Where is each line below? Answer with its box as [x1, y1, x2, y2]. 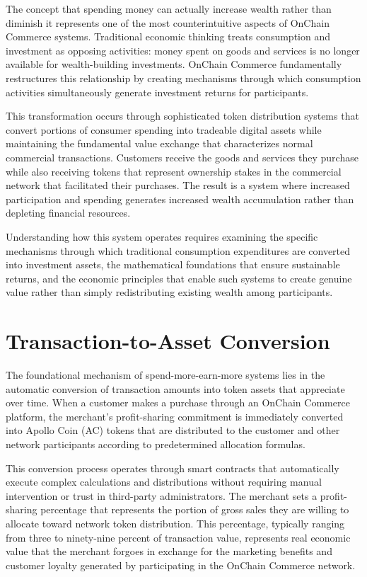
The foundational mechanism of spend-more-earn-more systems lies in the [6, 367, 325, 382]
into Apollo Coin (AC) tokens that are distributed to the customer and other [6, 423, 340, 438]
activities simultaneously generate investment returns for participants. [6, 84, 309, 99]
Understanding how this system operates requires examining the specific [6, 229, 318, 244]
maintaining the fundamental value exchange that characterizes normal [6, 136, 313, 151]
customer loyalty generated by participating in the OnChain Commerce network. [6, 557, 356, 572]
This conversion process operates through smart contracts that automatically [6, 460, 339, 475]
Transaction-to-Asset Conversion [6, 326, 330, 355]
